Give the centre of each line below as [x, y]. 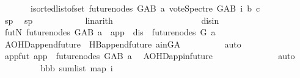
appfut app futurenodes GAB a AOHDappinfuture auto [150, 56]
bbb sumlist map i [77, 67]
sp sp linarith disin [112, 20]
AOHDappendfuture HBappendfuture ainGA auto [123, 44]
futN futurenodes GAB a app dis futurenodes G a [110, 32]
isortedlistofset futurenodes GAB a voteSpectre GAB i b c [145, 8]
